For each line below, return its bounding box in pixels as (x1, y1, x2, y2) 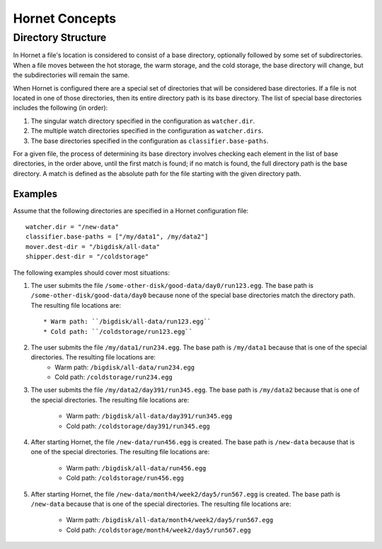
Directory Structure (13, 31, 107, 44)
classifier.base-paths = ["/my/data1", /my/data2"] (25, 233, 209, 241)
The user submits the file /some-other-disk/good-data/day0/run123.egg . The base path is (30, 281, 314, 289)
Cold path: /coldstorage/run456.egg (66, 474, 184, 482)
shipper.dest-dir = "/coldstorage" (25, 253, 149, 261)
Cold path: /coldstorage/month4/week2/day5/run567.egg (66, 526, 251, 534)
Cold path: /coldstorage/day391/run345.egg (66, 422, 210, 430)
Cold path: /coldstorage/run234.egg (54, 373, 173, 381)
